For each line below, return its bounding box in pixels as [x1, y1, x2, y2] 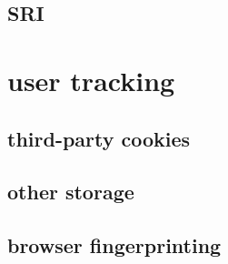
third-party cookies [7, 124, 191, 152]
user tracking [7, 61, 175, 98]
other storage [7, 178, 134, 206]
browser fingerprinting [7, 231, 222, 259]
